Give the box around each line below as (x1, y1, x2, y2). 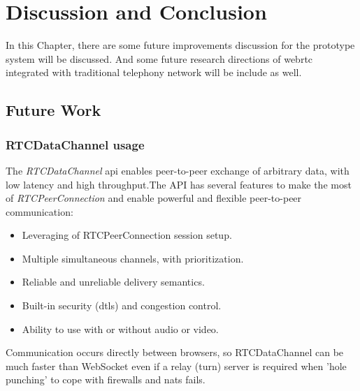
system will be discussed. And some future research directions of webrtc (6, 51, 313, 66)
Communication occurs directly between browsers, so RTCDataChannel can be (6, 345, 344, 360)
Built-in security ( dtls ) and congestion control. (22, 298, 222, 313)
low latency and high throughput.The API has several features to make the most (6, 177, 352, 191)
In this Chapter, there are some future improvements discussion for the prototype (6, 38, 355, 52)
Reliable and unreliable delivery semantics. (22, 274, 205, 289)
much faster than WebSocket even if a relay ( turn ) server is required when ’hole (6, 358, 347, 373)
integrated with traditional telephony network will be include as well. (6, 65, 302, 80)
